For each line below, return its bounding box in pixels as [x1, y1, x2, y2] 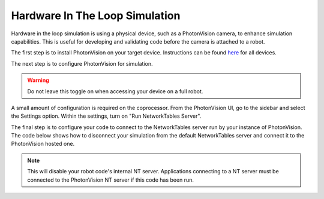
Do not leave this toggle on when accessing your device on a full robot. [27, 87, 203, 95]
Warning [27, 76, 49, 84]
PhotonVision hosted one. [11, 140, 75, 148]
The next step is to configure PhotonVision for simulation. [11, 60, 153, 67]
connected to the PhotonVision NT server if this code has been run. [27, 176, 194, 183]
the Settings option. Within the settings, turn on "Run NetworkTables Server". [11, 112, 202, 120]
